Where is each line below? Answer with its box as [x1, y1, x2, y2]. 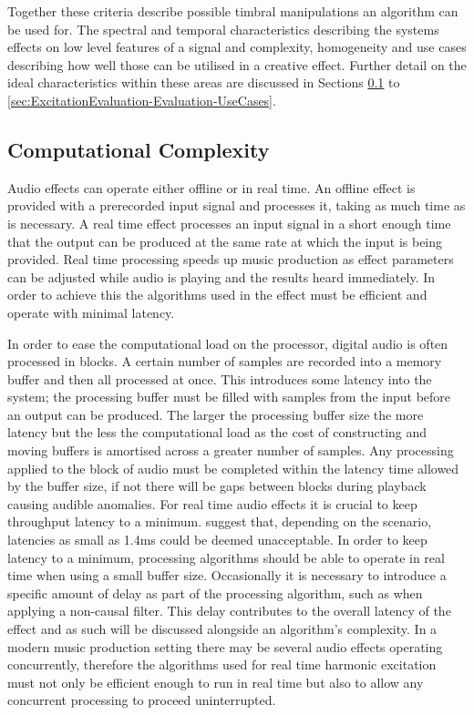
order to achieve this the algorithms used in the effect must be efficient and [7, 285, 428, 304]
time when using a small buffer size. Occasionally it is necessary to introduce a [7, 566, 447, 585]
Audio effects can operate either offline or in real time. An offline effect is [7, 178, 416, 197]
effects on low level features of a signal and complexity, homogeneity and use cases [7, 37, 467, 56]
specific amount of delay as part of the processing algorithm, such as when [7, 583, 423, 602]
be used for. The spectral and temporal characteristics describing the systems [7, 19, 439, 38]
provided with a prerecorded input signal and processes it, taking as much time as [7, 196, 466, 215]
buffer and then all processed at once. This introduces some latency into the [7, 369, 432, 388]
